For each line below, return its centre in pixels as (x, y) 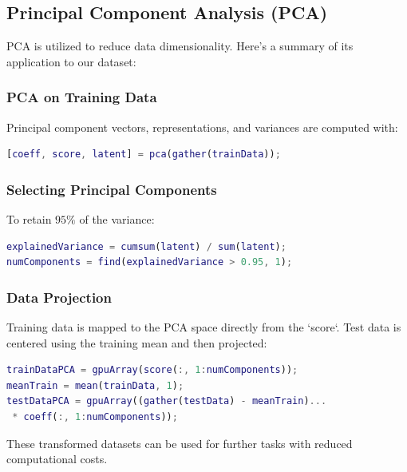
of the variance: (117, 219)
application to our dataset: (71, 61)
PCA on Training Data (82, 97)
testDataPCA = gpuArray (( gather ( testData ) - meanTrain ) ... (167, 401)
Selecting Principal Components (112, 189)
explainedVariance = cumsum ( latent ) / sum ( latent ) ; (146, 246)
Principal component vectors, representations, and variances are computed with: (202, 127)
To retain (29, 219)
